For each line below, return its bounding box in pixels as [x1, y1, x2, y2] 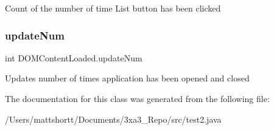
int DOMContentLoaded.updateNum [5, 51, 142, 64]
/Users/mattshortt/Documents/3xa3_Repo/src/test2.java [5, 112, 222, 125]
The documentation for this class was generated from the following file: [5, 92, 270, 104]
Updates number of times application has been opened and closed [5, 72, 250, 84]
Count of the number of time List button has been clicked [5, 2, 221, 14]
